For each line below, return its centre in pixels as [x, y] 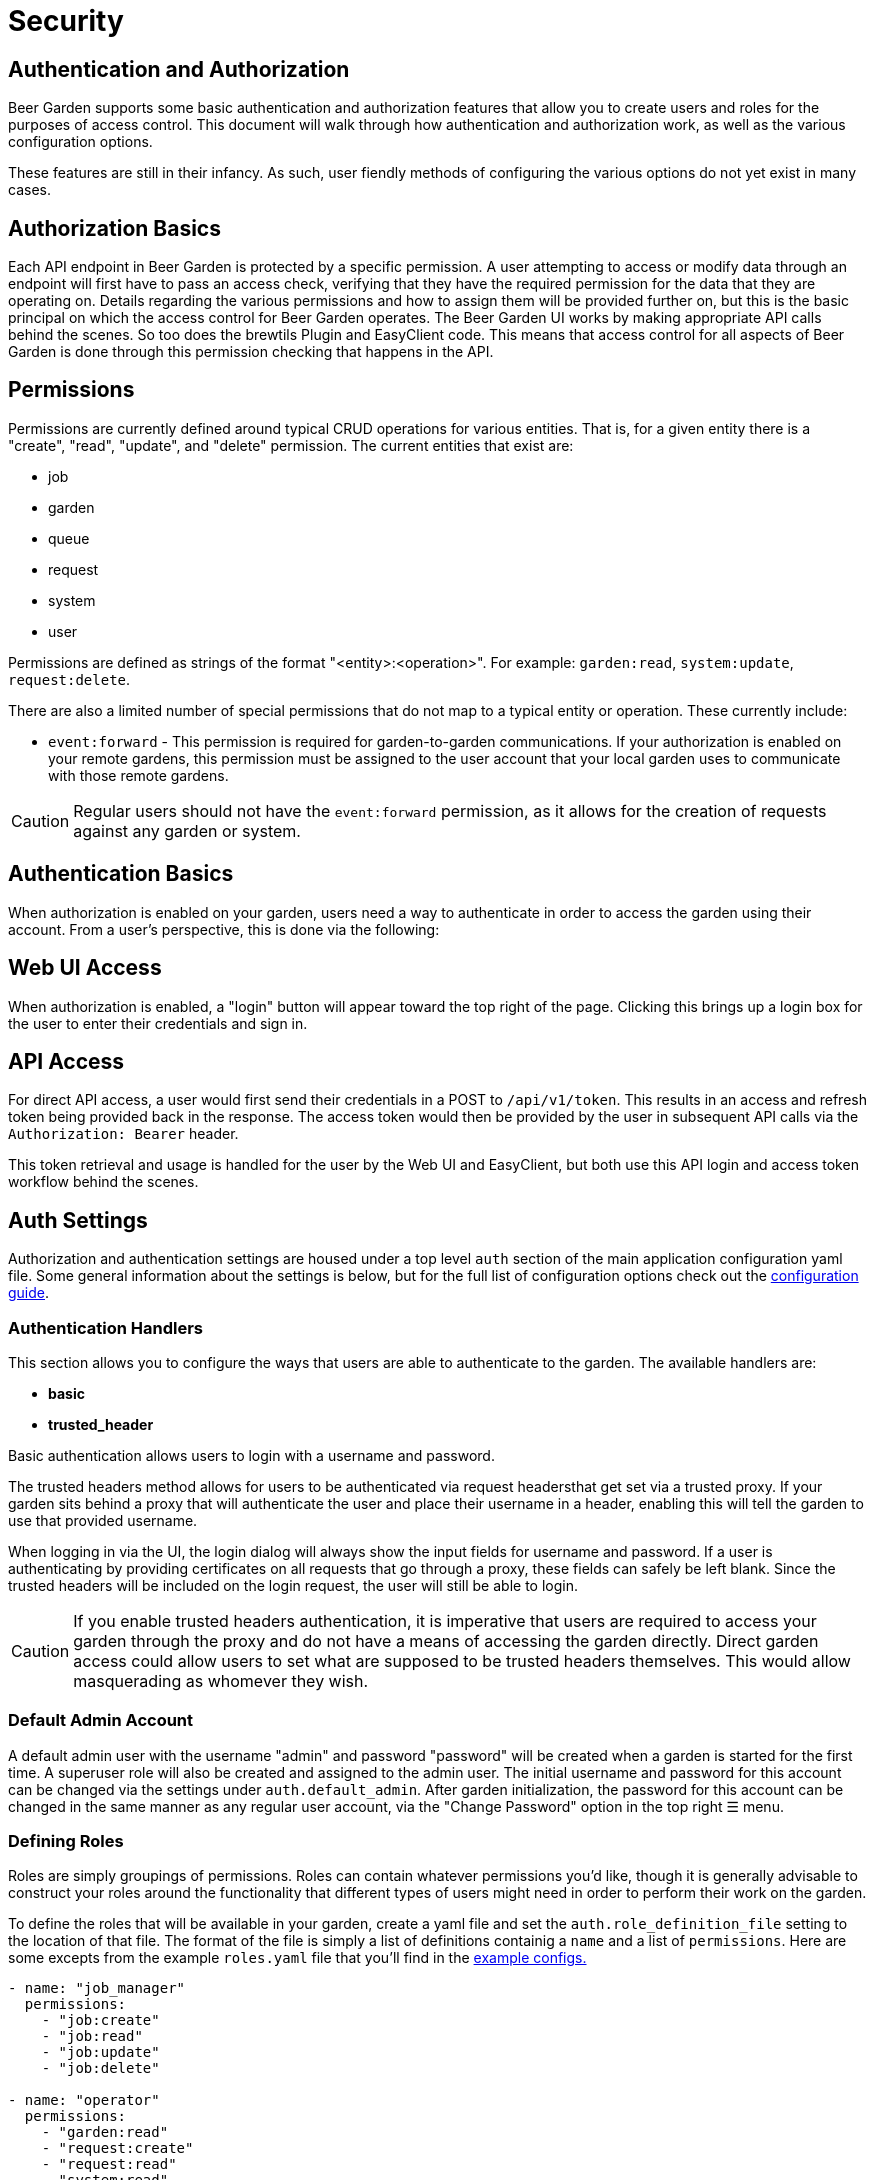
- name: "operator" [84, 2100]
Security [66, 21]
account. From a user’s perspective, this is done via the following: [224, 929]
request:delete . [69, 679]
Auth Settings [78, 1220]
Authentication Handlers [105, 1327]
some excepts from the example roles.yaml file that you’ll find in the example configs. [297, 1958]
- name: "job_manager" [97, 1988]
